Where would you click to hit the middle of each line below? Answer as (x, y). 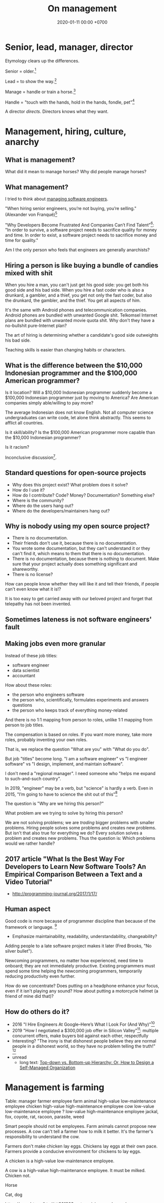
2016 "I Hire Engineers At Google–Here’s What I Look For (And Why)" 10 (83, 1024)
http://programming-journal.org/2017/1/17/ (55, 894)
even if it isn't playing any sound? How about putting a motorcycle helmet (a (82, 991)
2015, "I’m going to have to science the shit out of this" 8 (61, 794)
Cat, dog (14, 1195)
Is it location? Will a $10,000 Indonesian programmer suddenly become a (79, 393)
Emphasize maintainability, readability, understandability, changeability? (85, 936)
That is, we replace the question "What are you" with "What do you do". (77, 749)
